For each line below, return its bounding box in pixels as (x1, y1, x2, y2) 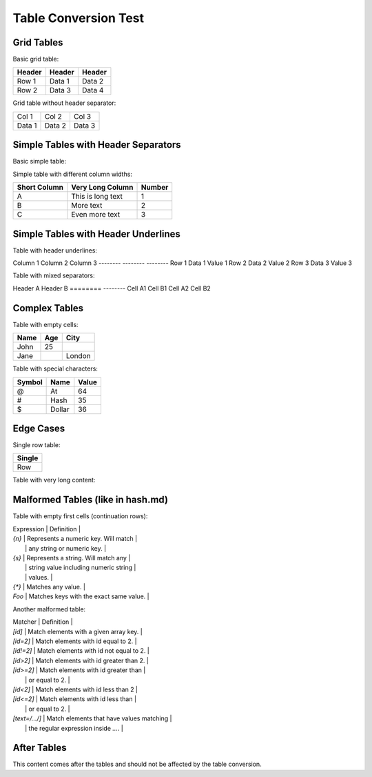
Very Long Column (71, 183, 134, 193)
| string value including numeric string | (25, 563, 136, 572)
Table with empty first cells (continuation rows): (12, 512, 148, 520)
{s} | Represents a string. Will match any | (12, 553, 131, 562)
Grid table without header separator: (12, 99, 116, 107)
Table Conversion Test (12, 10, 145, 26)
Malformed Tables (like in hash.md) (12, 494, 169, 506)
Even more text (71, 210, 121, 219)
